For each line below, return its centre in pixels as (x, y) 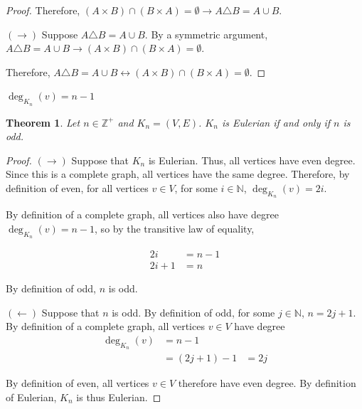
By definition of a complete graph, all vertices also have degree (142, 214)
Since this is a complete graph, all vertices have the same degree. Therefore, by (178, 174)
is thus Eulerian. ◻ (119, 397)
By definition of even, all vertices (78, 383)
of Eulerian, (31, 397)
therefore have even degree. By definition (267, 383)
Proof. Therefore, (43, 10)
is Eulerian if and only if (276, 122)
